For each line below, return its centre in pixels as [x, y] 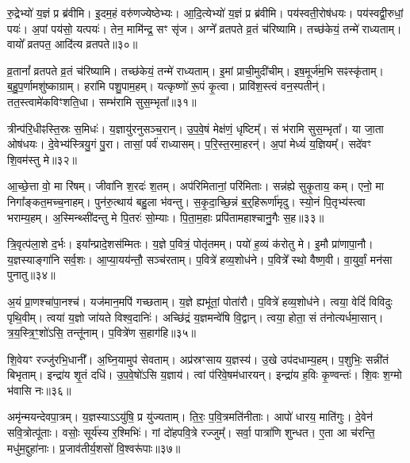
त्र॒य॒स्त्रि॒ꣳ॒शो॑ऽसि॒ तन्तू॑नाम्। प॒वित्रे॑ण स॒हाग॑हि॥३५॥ [102, 333]
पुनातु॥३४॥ [31, 275]
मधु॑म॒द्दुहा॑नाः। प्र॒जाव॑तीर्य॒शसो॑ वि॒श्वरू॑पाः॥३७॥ [94, 448]
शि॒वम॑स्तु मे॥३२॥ [42, 159]
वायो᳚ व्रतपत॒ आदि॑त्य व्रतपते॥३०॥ [73, 44]
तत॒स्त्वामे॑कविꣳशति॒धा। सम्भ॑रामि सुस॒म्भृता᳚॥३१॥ [102, 101]
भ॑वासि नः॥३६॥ [39, 390]
